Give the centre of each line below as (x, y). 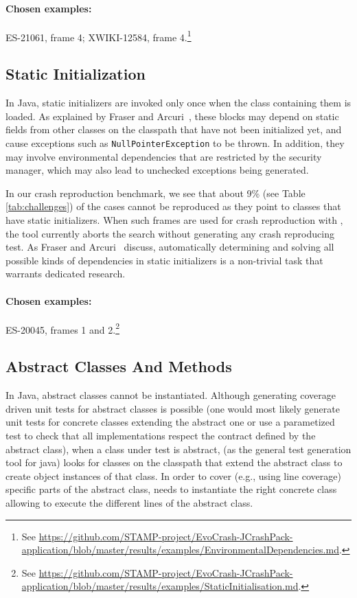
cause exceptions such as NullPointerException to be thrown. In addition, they (175, 143)
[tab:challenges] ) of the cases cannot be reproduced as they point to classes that (173, 206)
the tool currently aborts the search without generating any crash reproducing (170, 233)
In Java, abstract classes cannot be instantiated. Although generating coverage (171, 395)
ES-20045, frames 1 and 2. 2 (62, 328)
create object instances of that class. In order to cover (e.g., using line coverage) (173, 475)
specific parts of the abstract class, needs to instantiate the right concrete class (171, 489)
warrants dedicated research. (66, 274)
